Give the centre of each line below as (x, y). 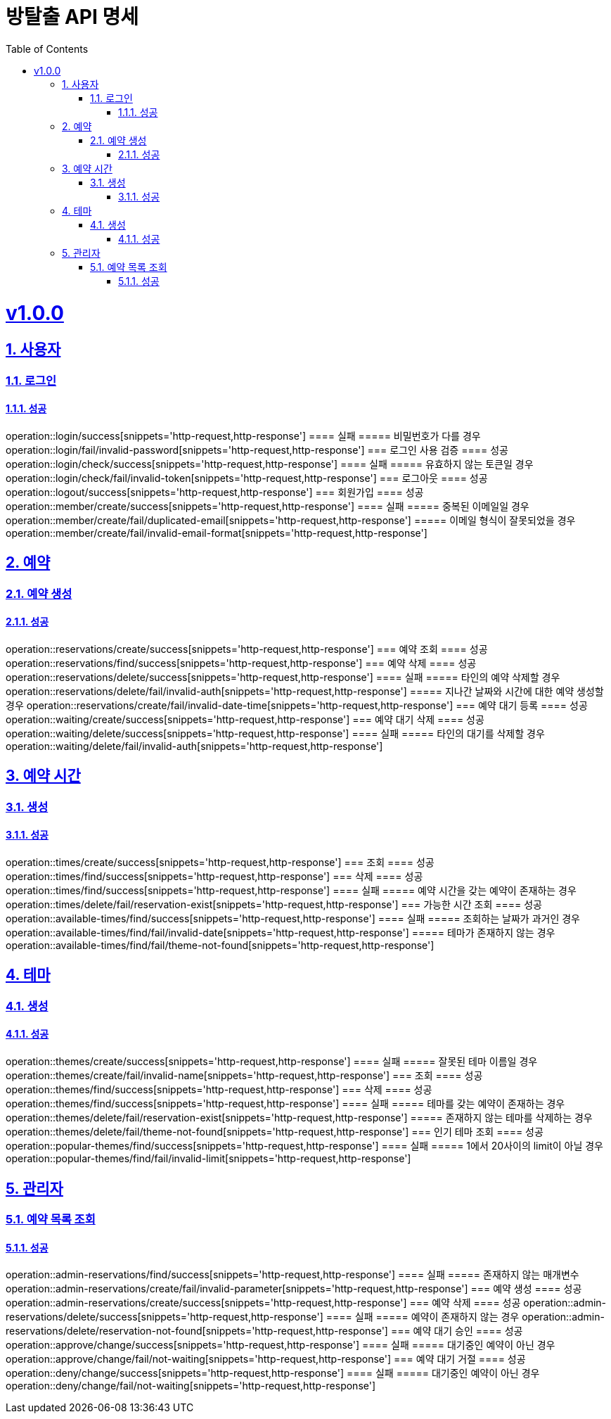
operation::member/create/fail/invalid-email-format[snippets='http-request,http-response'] (217, 533)
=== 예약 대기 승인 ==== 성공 (457, 1331)
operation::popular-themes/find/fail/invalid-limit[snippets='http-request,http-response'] (208, 1159)
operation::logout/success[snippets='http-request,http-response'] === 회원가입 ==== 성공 (215, 492)
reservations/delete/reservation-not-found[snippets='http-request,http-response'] (197, 1331)
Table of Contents (47, 49)
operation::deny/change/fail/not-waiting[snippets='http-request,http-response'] (191, 1386)
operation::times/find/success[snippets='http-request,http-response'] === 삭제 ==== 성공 (214, 877)
